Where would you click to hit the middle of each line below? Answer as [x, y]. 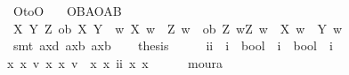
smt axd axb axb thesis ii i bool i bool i [173, 45]
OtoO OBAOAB [67, 11]
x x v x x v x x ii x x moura [115, 62]
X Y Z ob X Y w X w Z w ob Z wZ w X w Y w [178, 28]
